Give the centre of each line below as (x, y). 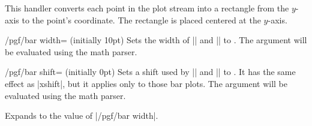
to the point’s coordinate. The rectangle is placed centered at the (141, 19)
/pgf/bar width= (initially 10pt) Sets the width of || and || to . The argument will (156, 40)
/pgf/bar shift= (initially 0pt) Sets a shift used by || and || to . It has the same (150, 72)
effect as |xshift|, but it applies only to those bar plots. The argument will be (146, 83)
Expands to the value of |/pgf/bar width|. (82, 115)
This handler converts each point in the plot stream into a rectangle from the (147, 8)
